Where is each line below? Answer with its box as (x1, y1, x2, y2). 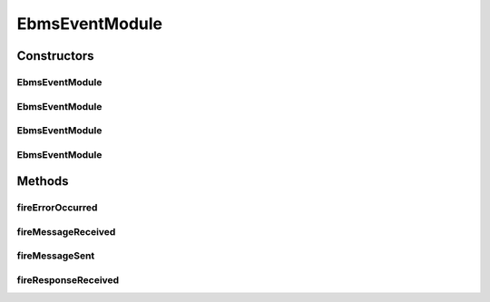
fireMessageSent (16, 249, 95, 262)
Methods (16, 173, 69, 190)
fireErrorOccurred (16, 201, 98, 214)
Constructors (16, 48, 94, 63)
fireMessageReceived (16, 225, 116, 238)
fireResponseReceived (16, 273, 120, 286)
